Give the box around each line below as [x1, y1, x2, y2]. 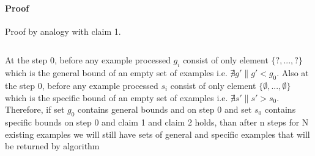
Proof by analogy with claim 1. [5, 24, 121, 37]
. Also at [276, 66, 309, 79]
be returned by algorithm [5, 140, 100, 152]
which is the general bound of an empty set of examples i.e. [5, 66, 228, 79]
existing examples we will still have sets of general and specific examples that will [5, 127, 310, 140]
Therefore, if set [5, 103, 65, 116]
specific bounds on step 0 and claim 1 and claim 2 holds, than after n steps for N [5, 115, 309, 128]
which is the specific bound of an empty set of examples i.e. [5, 91, 228, 104]
